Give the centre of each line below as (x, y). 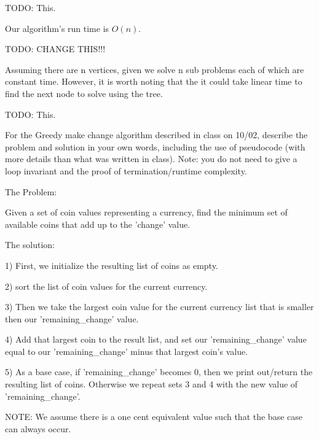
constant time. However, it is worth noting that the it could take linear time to (154, 81)
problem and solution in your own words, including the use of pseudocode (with (155, 146)
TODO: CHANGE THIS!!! (55, 49)
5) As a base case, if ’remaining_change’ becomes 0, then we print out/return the (159, 372)
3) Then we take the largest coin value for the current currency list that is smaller (159, 307)
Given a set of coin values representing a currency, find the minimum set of (146, 212)
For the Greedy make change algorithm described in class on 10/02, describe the (156, 135)
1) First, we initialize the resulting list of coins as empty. (112, 265)
